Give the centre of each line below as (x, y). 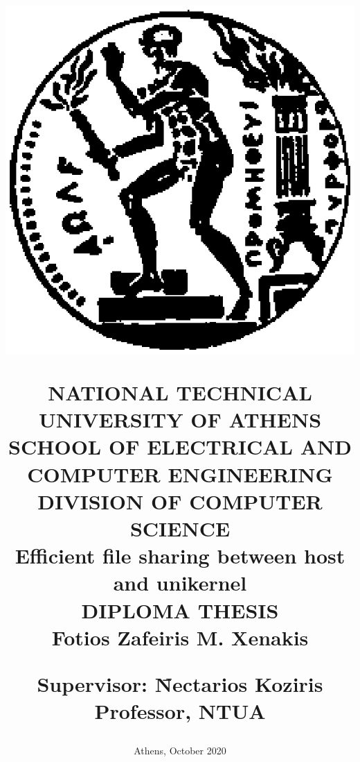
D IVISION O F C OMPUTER (180, 501)
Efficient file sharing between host (180, 556)
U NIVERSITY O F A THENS (180, 420)
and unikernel (180, 583)
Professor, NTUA (180, 711)
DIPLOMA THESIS (180, 610)
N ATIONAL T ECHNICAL (180, 392)
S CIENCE (180, 528)
